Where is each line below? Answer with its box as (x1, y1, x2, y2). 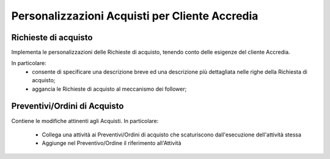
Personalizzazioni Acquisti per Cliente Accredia (11, 9, 258, 23)
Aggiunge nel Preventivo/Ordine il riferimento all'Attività (42, 140, 182, 147)
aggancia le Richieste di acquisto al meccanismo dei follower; (32, 85, 187, 93)
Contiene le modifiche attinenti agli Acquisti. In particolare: (11, 117, 159, 124)
